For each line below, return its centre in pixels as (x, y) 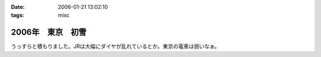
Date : (18, 7)
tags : (18, 15)
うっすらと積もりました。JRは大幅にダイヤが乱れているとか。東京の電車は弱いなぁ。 (115, 46)
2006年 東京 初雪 (49, 32)
